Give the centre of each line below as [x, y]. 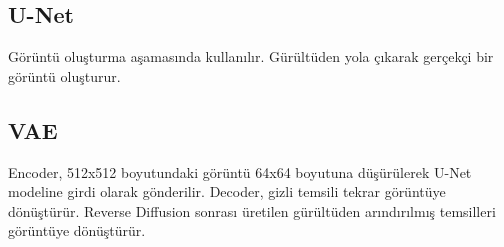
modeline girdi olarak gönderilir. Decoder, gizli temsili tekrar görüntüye [227, 191]
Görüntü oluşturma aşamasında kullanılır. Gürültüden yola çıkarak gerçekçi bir [251, 56]
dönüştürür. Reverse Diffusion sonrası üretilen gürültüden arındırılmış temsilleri [252, 210]
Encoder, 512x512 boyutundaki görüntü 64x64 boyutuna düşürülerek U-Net [240, 171]
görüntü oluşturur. [64, 75]
